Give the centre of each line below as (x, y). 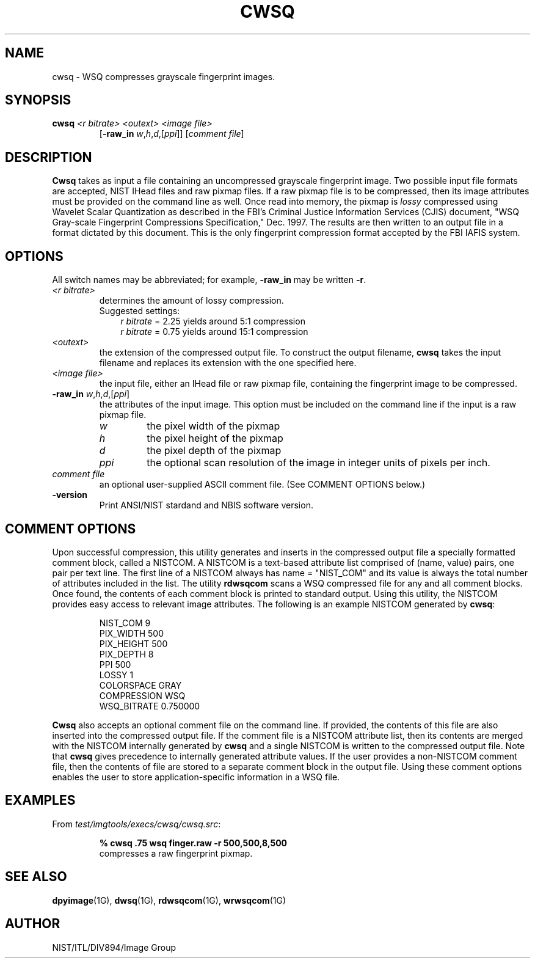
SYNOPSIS (38, 100)
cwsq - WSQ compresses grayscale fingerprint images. (164, 76)
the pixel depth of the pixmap (214, 451)
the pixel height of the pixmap (215, 438)
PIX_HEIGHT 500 (133, 643)
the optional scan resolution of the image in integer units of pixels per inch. (318, 463)
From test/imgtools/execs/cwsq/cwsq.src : (136, 824)
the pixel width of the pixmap (213, 426)
